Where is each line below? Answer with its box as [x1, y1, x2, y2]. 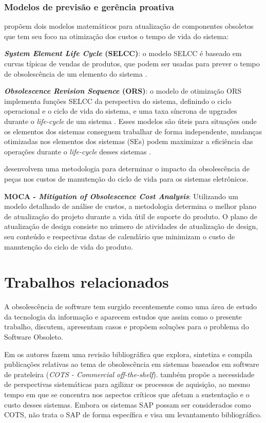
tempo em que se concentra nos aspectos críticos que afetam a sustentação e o [4, 389, 250, 399]
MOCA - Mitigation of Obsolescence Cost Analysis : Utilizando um [4, 190, 238, 201]
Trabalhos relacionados [4, 271, 169, 292]
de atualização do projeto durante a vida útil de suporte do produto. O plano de [4, 210, 257, 221]
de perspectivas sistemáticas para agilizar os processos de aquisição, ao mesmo [4, 379, 250, 390]
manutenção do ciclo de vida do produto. [4, 241, 133, 252]
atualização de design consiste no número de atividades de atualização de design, [4, 221, 258, 232]
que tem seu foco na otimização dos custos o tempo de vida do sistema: [4, 30, 229, 41]
